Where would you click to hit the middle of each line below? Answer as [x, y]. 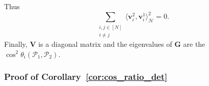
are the [194, 44]
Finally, [16, 44]
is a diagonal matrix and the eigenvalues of [105, 44]
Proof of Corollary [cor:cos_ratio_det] [86, 77]
